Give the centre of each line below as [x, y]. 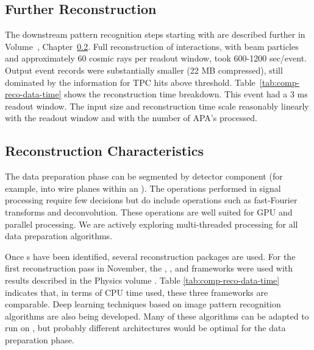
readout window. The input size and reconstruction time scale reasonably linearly [157, 106]
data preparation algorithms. [59, 236]
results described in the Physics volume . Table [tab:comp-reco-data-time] [142, 280]
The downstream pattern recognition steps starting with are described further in [155, 34]
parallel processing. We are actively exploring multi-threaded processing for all [152, 224]
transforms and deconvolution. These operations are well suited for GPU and [149, 212]
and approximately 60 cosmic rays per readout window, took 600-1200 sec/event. [156, 58]
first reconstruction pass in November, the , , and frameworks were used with [149, 268]
